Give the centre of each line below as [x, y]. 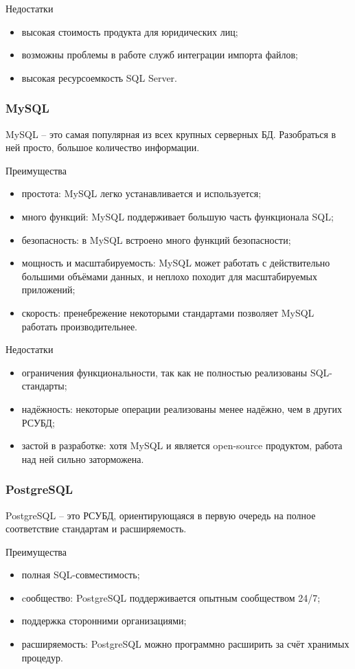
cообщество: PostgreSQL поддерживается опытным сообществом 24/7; [171, 597]
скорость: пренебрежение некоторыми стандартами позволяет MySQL [168, 312]
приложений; [48, 290]
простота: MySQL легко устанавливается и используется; [141, 193]
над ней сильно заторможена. [83, 458]
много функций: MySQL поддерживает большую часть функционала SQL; [177, 216]
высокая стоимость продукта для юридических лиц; [130, 31]
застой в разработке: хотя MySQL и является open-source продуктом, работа [182, 445]
